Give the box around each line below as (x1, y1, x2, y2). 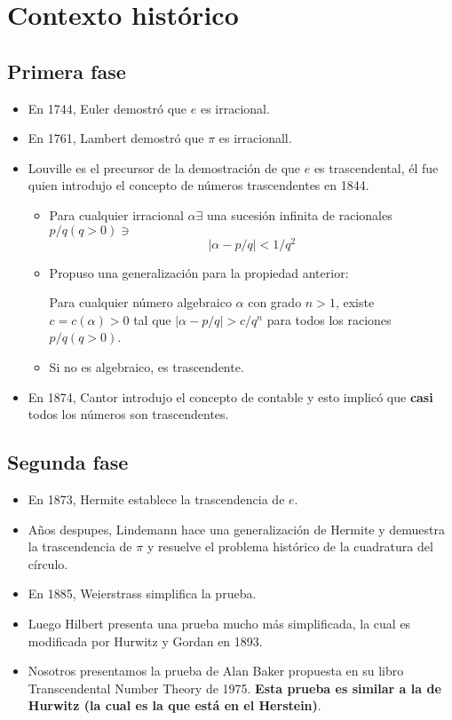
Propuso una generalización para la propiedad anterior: (49, 263, 349, 281)
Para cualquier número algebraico (49, 293, 232, 312)
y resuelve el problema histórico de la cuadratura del (147, 537, 433, 556)
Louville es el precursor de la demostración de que (28, 158, 301, 177)
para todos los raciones (266, 310, 392, 328)
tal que (133, 310, 171, 328)
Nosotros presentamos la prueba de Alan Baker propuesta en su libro (28, 661, 404, 680)
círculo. (28, 554, 68, 573)
